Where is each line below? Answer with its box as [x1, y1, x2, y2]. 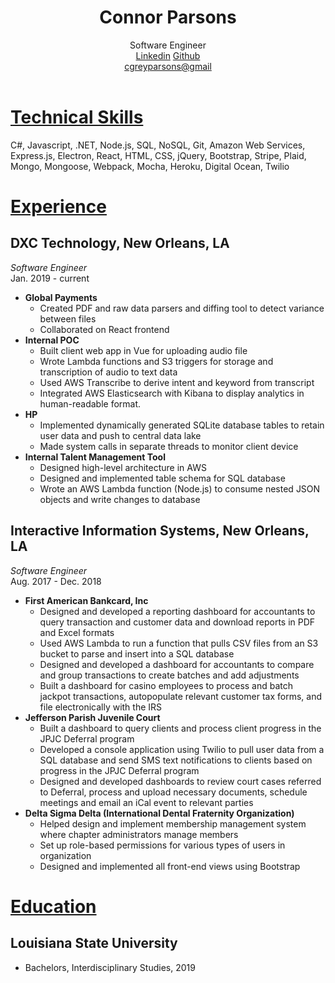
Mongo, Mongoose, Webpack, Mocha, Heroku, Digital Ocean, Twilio [10, 160, 290, 172]
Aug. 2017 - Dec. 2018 [10, 575, 102, 587]
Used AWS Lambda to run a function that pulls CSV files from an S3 [39, 637, 319, 649]
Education [10, 895, 97, 918]
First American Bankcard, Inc [24, 594, 149, 606]
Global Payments [24, 291, 98, 303]
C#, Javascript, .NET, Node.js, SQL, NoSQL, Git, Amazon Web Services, [10, 139, 306, 151]
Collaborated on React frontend [39, 323, 170, 335]
